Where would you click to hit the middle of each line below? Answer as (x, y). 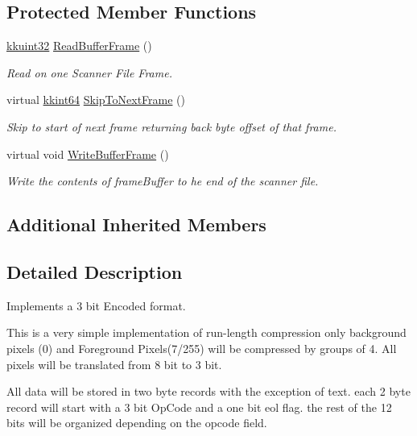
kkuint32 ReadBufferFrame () (79, 46)
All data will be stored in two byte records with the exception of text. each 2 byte (208, 391)
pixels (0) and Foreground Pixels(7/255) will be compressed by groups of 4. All (202, 348)
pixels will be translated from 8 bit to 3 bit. (114, 364)
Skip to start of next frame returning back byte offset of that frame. (171, 126)
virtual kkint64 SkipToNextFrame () (96, 100)
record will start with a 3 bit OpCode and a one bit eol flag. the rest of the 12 (199, 407)
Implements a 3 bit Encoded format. (96, 305)
